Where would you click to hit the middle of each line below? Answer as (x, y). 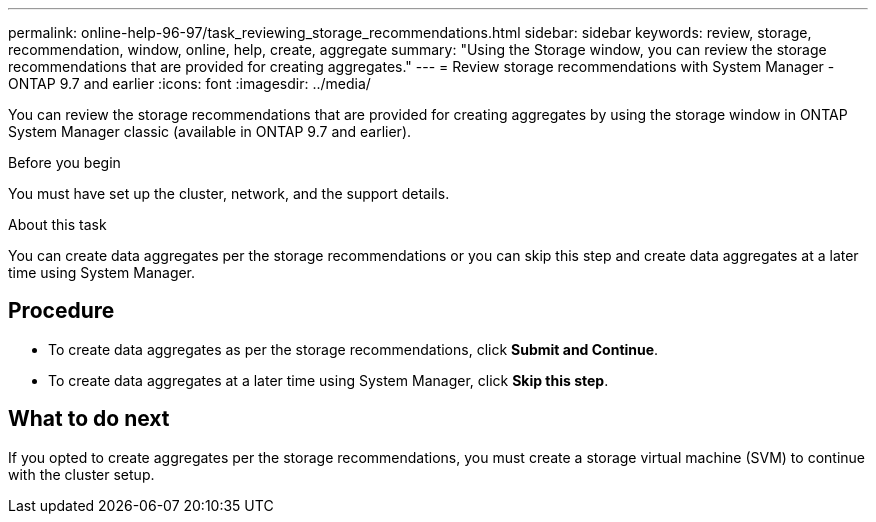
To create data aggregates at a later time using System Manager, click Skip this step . (328, 380)
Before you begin (64, 162)
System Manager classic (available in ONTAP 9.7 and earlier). (210, 131)
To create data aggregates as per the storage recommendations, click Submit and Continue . (353, 349)
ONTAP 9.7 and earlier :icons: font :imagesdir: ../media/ (189, 83)
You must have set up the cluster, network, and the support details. (229, 193)
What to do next (89, 419)
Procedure (61, 311)
